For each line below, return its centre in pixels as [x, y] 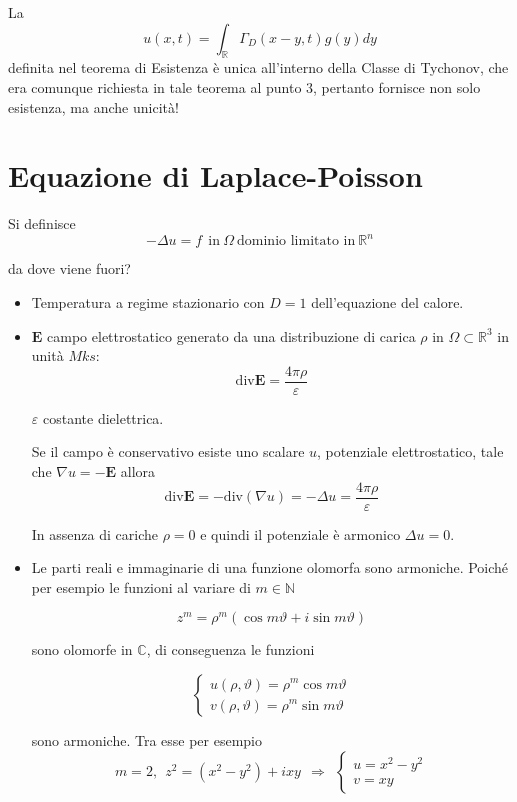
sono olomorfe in [82, 649]
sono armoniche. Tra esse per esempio [147, 740]
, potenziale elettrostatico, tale [410, 451]
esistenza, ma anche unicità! [93, 106]
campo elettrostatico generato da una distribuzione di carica [231, 335]
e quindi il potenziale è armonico [300, 533]
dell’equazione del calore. [387, 301]
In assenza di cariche [94, 533]
